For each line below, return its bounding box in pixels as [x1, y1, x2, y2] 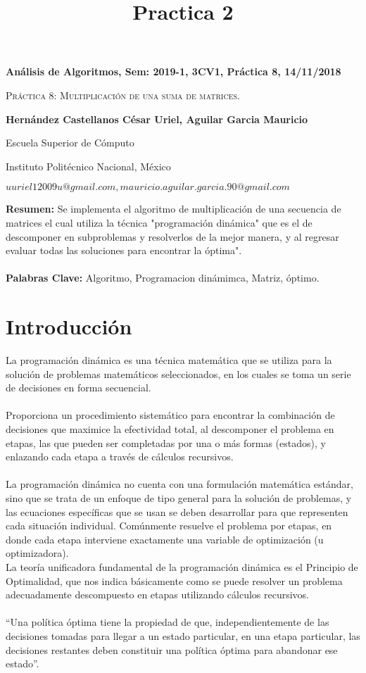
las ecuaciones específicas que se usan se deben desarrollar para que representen [6, 504, 348, 519]
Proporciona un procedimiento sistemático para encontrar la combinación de [6, 408, 335, 422]
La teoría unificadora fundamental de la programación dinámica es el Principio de [6, 559, 358, 574]
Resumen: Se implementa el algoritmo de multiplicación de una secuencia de [6, 201, 341, 216]
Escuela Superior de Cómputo [6, 135, 134, 150]
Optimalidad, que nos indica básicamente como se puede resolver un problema [6, 573, 343, 588]
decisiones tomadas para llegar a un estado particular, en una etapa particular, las [6, 628, 360, 643]
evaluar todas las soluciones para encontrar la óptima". [6, 243, 242, 258]
